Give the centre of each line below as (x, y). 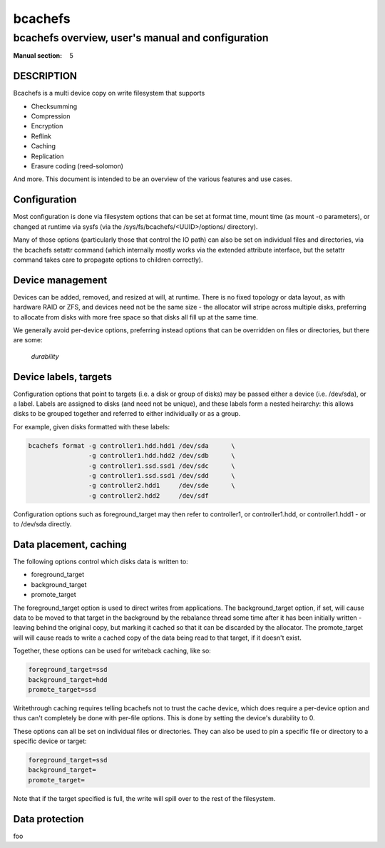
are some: (28, 340)
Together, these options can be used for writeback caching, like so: (112, 651)
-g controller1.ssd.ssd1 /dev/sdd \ (161, 475)
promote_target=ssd (62, 689)
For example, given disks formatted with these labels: (92, 426)
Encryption (47, 126)
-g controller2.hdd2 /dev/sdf (149, 495)
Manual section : (38, 56)
